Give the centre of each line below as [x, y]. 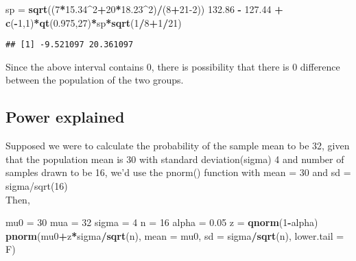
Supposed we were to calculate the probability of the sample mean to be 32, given [178, 146]
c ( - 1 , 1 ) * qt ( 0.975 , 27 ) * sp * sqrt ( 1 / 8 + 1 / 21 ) [94, 22]
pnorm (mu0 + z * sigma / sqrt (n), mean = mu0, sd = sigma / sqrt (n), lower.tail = [175, 235]
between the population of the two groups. [95, 80]
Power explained [65, 117]
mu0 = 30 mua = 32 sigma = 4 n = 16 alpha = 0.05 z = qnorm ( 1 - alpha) [162, 222]
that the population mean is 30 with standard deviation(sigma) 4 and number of [175, 159]
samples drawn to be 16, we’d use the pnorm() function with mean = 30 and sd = [178, 172]
